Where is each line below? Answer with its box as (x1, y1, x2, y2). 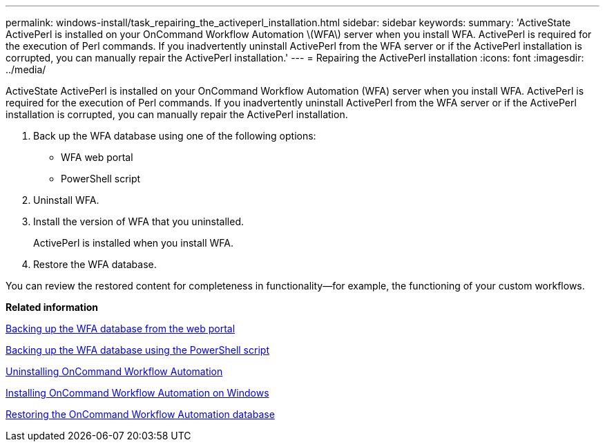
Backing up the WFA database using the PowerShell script (6, 344, 269, 356)
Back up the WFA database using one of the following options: (33, 130, 316, 142)
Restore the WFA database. (33, 258, 157, 270)
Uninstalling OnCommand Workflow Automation (6, 365, 223, 377)
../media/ (6, 64, 46, 75)
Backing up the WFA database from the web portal (6, 323, 236, 334)
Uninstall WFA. (33, 194, 99, 206)
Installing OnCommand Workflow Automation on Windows (6, 387, 269, 399)
